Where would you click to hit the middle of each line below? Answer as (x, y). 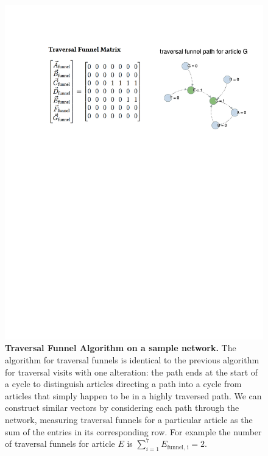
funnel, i (178, 447)
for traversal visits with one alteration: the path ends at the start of (132, 372)
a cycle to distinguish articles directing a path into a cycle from (123, 384)
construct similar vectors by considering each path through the (122, 408)
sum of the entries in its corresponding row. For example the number (133, 431)
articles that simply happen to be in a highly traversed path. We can (133, 395)
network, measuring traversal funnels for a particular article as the (129, 420)
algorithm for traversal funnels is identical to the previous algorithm (132, 360)
